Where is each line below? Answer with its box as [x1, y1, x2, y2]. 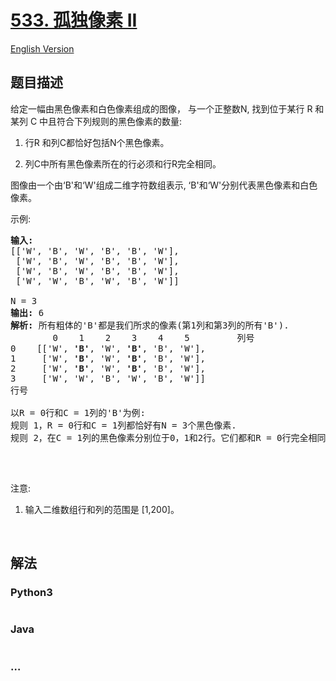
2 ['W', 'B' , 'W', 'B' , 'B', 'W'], [10, 362, 206, 374]
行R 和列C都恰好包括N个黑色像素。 [24, 136, 170, 148]
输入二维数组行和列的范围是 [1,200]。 [24, 503, 180, 515]
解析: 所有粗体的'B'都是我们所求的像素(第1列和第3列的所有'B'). [10, 319, 290, 331]
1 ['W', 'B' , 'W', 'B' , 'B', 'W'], [10, 352, 206, 364]
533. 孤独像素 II [10, 9, 138, 32]
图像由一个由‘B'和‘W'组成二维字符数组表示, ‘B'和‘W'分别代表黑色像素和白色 [10, 179, 318, 191]
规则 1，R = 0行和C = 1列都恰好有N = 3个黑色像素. [10, 419, 237, 431]
